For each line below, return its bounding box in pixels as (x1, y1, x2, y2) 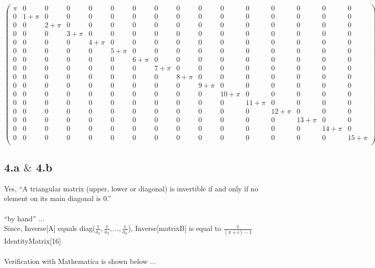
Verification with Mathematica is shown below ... (4, 255, 156, 266)
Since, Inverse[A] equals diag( (4, 223, 95, 233)
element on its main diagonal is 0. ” (4, 193, 111, 204)
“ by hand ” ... (4, 213, 45, 223)
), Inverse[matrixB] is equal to (128, 223, 221, 233)
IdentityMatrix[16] (4, 236, 61, 246)
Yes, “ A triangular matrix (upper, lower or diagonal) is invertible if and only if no (4, 183, 258, 193)
